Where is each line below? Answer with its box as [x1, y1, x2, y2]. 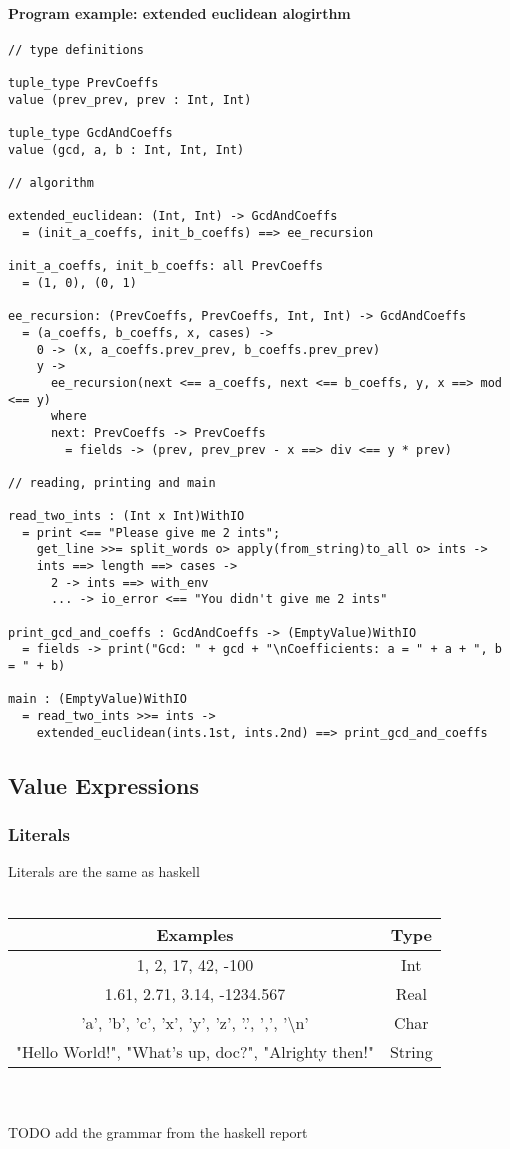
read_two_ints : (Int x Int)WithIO [8, 509, 245, 524]
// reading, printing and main [8, 475, 216, 490]
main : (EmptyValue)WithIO [8, 692, 187, 707]
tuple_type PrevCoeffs [8, 76, 159, 91]
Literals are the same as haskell [8, 861, 200, 882]
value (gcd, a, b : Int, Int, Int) [8, 142, 245, 157]
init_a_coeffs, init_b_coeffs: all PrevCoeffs [8, 259, 323, 274]
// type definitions [8, 42, 145, 57]
